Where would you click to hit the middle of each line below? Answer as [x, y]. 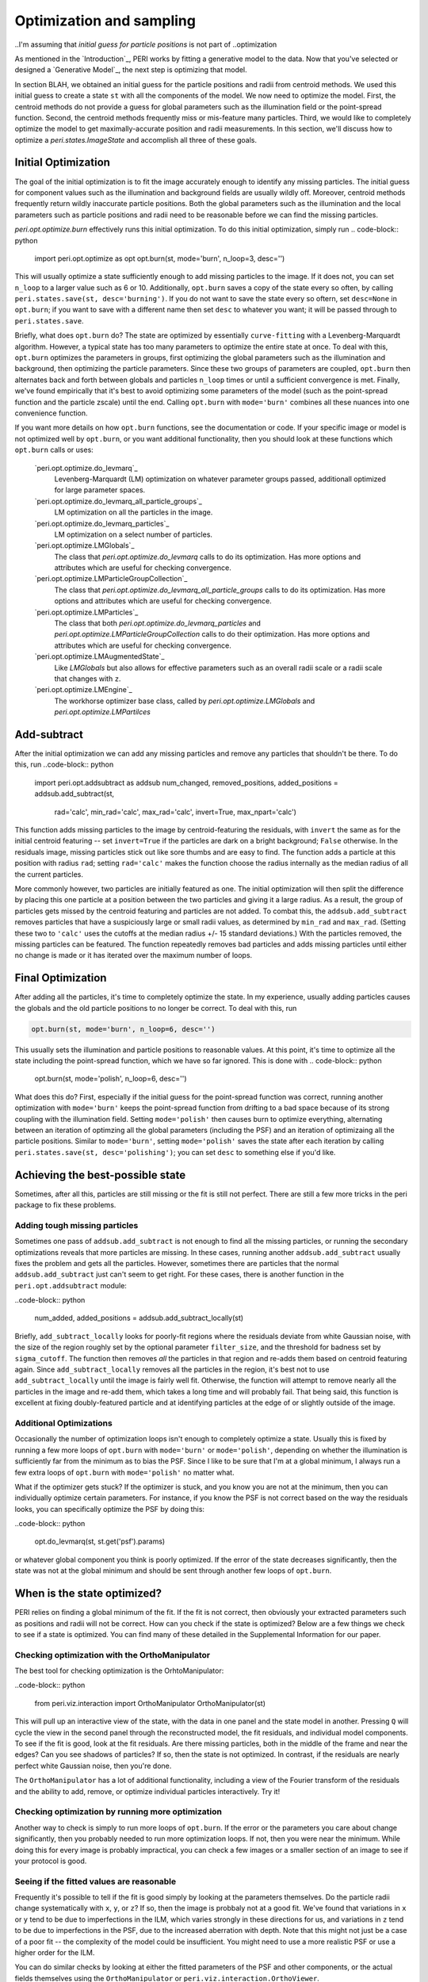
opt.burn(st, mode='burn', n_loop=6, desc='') [123, 1029]
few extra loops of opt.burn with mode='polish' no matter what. [124, 1472]
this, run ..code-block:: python [64, 764]
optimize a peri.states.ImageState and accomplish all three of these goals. [136, 140]
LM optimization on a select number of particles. [134, 534]
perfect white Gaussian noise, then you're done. [93, 1766]
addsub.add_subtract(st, [75, 794]
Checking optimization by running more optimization [118, 1812]
